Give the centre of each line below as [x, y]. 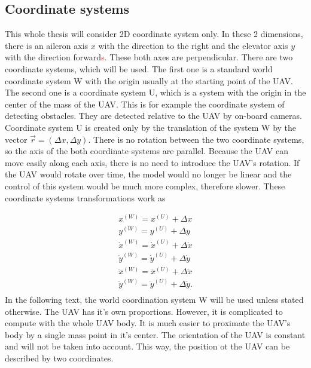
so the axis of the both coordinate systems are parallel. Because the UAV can [147, 151]
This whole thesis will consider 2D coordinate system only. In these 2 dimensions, [154, 34]
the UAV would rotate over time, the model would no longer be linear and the [148, 174]
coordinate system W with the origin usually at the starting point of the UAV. [149, 80]
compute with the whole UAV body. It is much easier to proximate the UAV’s [148, 323]
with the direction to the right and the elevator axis [193, 45]
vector [16, 139]
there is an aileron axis [47, 45]
